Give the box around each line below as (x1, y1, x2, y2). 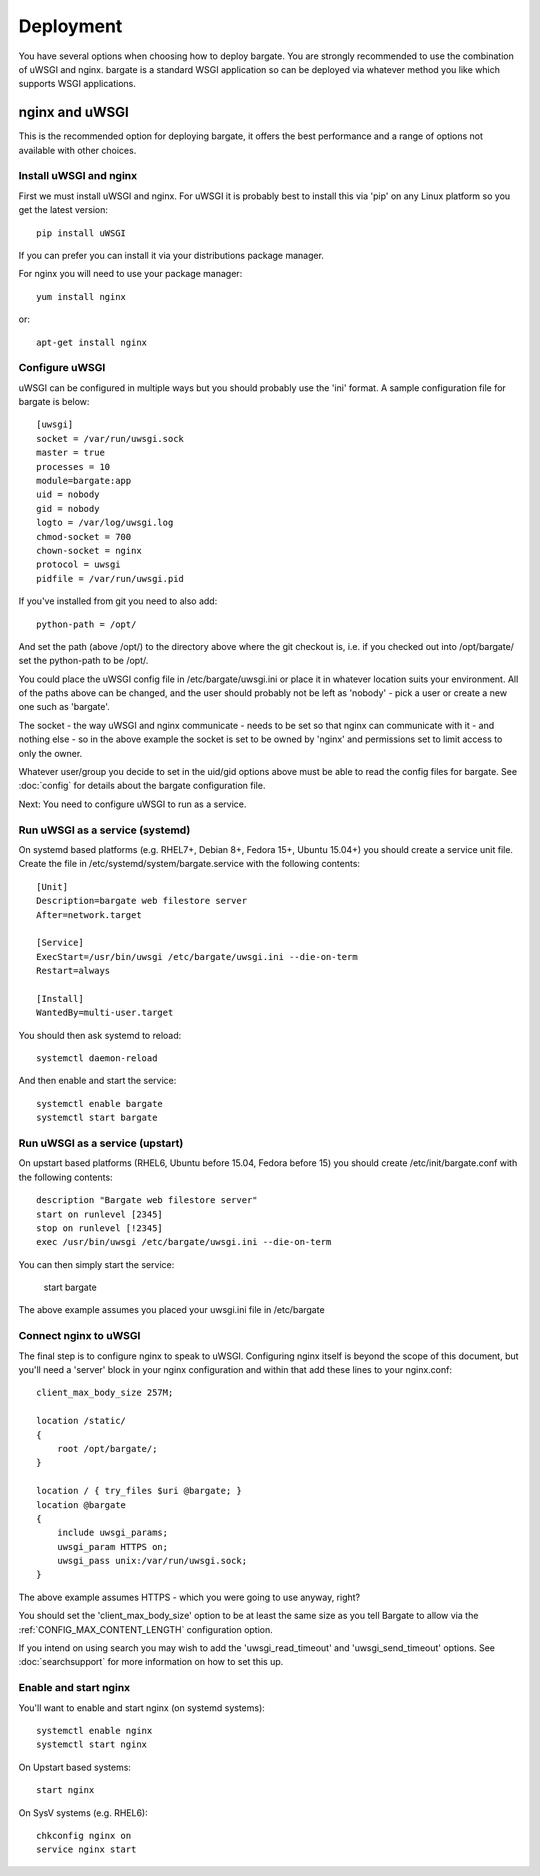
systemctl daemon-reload (36, 1053, 158, 1064)
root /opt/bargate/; (56, 1443, 158, 1454)
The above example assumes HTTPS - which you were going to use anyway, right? (18, 1591, 361, 1603)
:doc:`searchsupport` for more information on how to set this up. (18, 1656, 284, 1668)
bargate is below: (18, 396, 90, 408)
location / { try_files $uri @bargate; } (36, 1485, 242, 1497)
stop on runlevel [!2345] (36, 1222, 164, 1234)
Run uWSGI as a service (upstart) (18, 1136, 184, 1150)
